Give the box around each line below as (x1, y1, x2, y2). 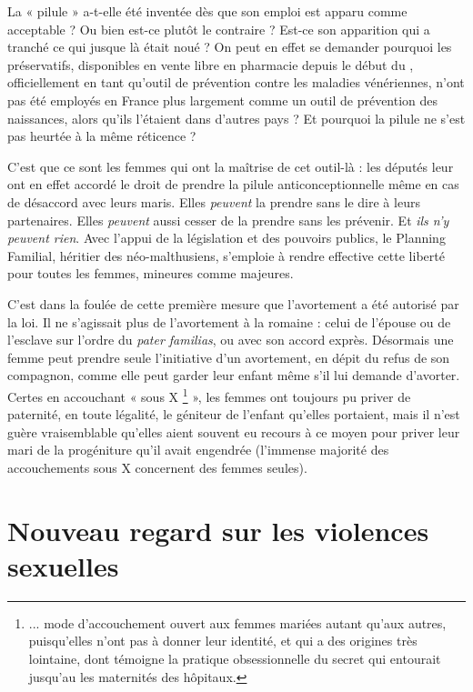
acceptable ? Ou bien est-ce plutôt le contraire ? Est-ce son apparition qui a (7, 19, 430, 38)
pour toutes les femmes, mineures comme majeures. (7, 264, 294, 283)
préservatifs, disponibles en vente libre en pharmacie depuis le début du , (7, 55, 414, 74)
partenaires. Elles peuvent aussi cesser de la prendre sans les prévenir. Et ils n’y (7, 210, 449, 229)
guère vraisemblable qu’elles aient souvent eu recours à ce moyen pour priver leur (7, 422, 460, 441)
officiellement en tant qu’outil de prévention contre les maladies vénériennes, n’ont (7, 73, 465, 92)
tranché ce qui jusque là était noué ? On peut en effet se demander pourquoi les (7, 37, 452, 56)
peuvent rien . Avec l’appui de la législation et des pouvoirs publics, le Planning (7, 228, 446, 247)
